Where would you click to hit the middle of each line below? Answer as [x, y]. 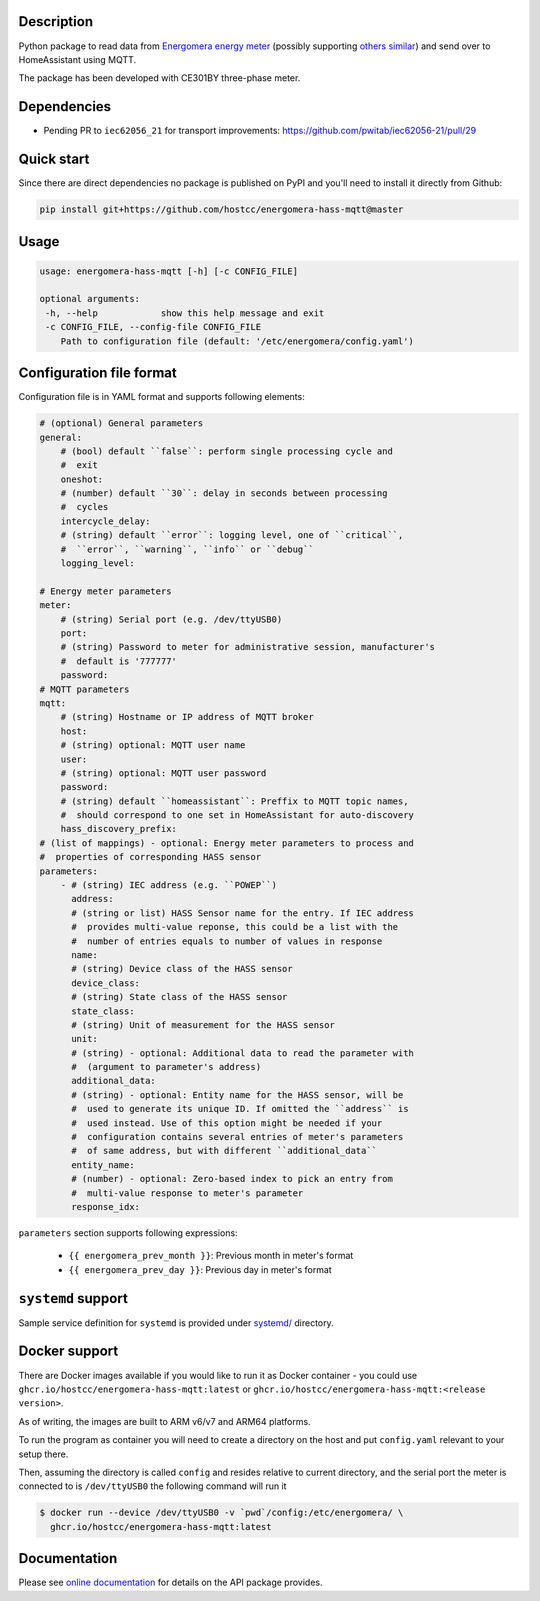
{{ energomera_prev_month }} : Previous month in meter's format [211, 1256]
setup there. [43, 1454]
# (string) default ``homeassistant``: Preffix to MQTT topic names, [234, 801]
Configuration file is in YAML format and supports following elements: [161, 397]
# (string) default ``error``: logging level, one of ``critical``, [232, 535]
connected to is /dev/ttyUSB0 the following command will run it [152, 1486]
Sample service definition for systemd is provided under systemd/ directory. [176, 1322]
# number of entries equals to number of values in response [227, 941]
